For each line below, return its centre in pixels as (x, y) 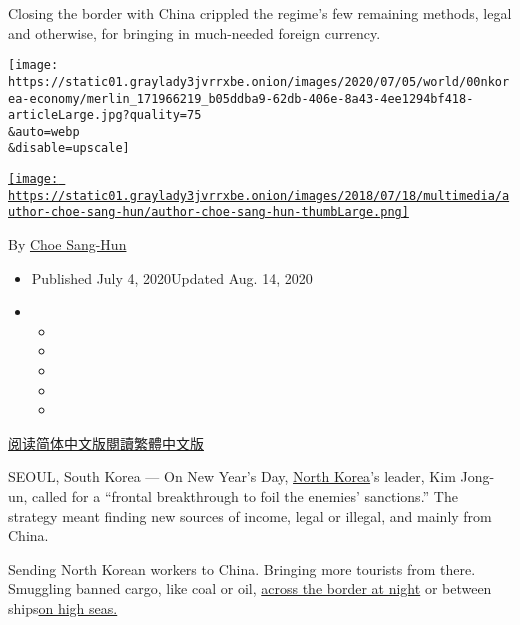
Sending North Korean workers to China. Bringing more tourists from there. (242, 568)
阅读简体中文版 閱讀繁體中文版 (106, 442)
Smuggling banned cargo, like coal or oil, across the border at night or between (250, 588)
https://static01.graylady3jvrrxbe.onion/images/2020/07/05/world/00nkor (259, 81)
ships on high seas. (63, 608)
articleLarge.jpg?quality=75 (105, 115)
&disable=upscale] (69, 148)
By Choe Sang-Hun (67, 244)
